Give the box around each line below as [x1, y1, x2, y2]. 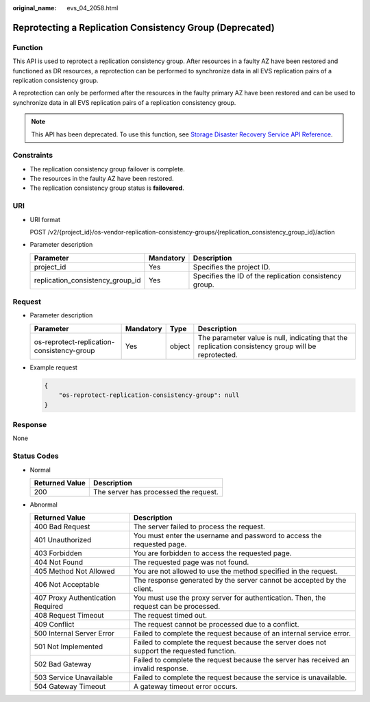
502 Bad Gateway [34, 659, 92, 669]
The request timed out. [134, 611, 208, 620]
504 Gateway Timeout [34, 682, 106, 692]
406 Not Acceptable [34, 580, 99, 590]
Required [34, 602, 64, 612]
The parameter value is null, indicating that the [197, 332, 348, 342]
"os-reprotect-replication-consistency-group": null [58, 391, 240, 399]
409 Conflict [34, 620, 75, 629]
